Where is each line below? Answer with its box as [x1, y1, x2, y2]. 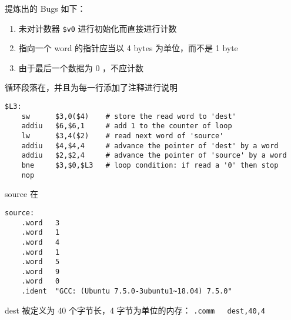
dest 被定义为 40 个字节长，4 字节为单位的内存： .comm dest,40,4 [5, 304, 265, 316]
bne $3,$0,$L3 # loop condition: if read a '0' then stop [21, 161, 279, 169]
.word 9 [21, 267, 60, 276]
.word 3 [21, 218, 60, 227]
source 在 [5, 188, 38, 200]
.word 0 [21, 277, 60, 286]
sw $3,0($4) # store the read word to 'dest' [21, 112, 236, 121]
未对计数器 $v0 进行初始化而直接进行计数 [18, 22, 177, 34]
